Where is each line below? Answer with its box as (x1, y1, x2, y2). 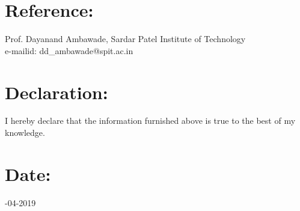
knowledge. (5, 126, 45, 139)
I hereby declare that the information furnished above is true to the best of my (5, 114, 296, 127)
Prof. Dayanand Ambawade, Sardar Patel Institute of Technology (5, 32, 246, 45)
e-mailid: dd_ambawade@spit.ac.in (5, 44, 133, 57)
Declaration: (5, 79, 108, 104)
